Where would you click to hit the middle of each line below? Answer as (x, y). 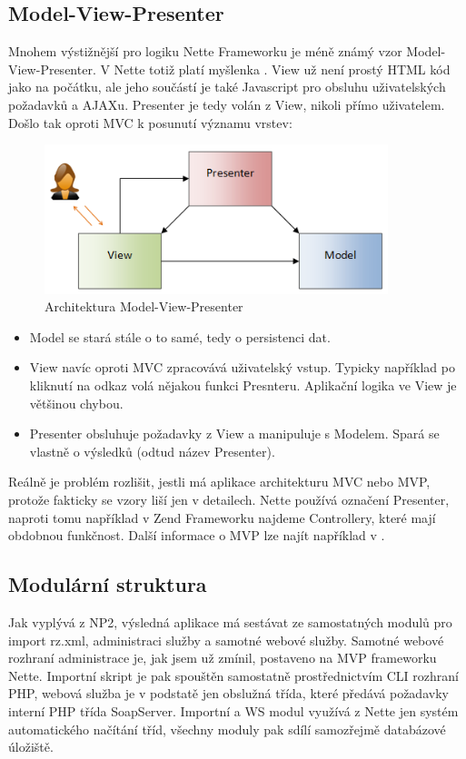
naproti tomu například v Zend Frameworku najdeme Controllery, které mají (222, 517)
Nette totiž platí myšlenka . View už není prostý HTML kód (282, 69)
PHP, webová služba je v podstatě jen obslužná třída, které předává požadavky (228, 693)
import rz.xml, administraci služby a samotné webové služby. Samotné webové (226, 640)
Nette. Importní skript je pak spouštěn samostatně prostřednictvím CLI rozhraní (233, 675)
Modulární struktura (108, 584)
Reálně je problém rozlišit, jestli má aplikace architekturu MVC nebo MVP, (219, 482)
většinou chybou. (76, 403)
